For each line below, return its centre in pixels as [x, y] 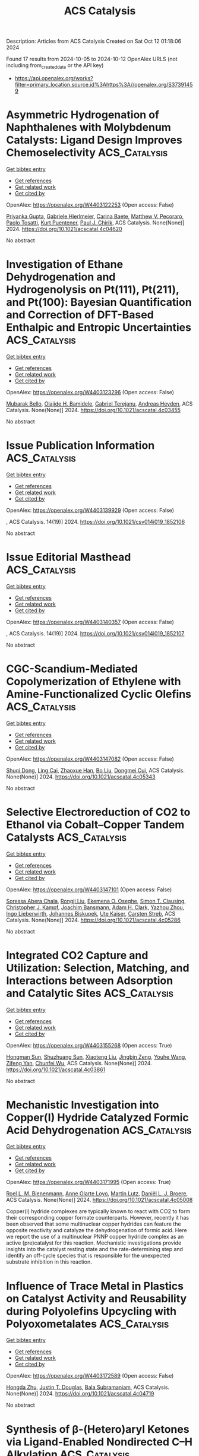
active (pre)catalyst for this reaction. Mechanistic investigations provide [94, 1243]
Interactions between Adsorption [90, 980]
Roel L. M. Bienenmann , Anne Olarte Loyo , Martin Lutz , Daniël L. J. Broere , [97, 1194]
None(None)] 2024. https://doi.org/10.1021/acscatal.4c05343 [81, 777]
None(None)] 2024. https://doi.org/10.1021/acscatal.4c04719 [80, 1394]
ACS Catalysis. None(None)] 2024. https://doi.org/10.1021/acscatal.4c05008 [99, 1200]
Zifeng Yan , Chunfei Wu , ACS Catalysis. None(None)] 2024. [79, 1063]
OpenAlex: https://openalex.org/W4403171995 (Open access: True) [89, 1182]
